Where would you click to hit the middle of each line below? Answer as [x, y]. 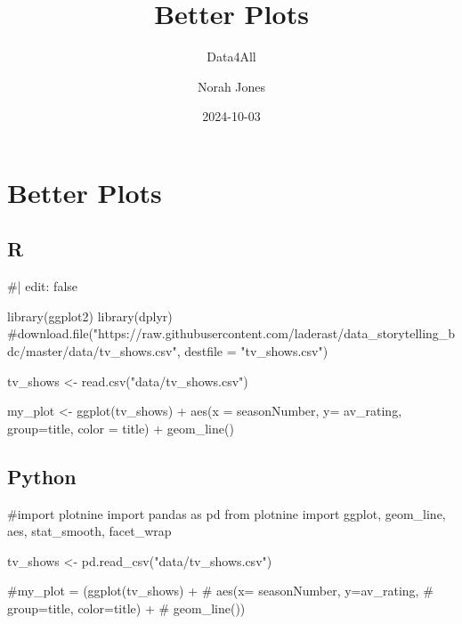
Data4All [231, 57]
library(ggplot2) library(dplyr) [90, 316]
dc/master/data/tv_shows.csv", [94, 351]
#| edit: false [43, 286]
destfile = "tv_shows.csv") [256, 351]
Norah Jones [231, 86]
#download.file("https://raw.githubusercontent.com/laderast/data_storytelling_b [231, 333]
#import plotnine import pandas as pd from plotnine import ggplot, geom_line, [227, 513]
